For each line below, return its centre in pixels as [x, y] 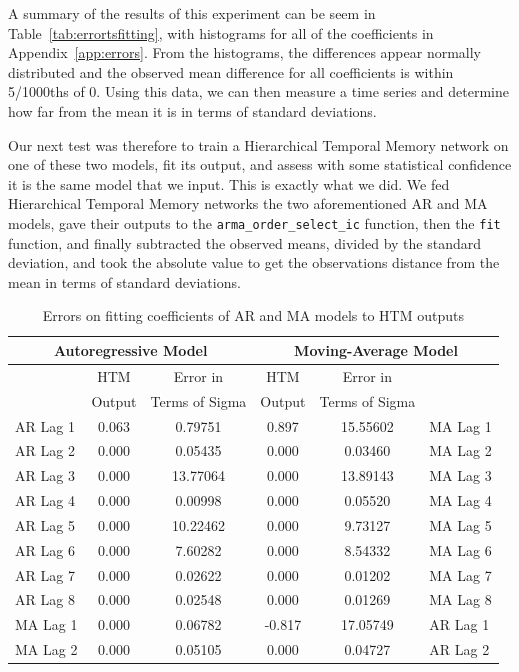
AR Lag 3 [45, 475]
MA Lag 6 [460, 549]
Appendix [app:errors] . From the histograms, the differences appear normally [244, 52]
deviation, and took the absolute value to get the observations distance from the [254, 262]
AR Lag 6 [45, 549]
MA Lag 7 [460, 574]
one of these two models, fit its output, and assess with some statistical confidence [260, 164]
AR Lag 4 [45, 500]
